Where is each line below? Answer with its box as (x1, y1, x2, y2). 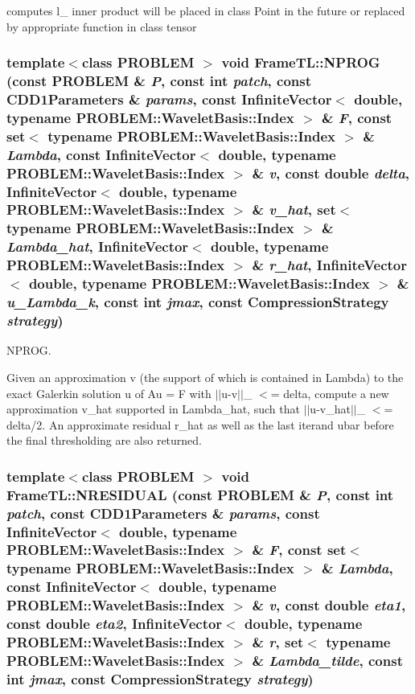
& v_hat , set (252, 199, 336, 220)
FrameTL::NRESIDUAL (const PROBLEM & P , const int (6, 484, 394, 504)
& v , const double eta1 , (252, 595, 406, 615)
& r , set (252, 632, 304, 652)
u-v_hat (310, 400, 351, 417)
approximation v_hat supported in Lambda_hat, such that (6, 400, 300, 417)
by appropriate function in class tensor (6, 18, 197, 35)
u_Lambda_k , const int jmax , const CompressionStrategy (6, 292, 389, 312)
